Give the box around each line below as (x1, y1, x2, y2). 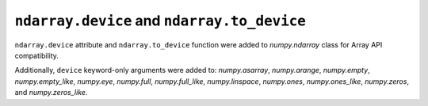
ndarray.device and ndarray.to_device (14, 12, 307, 29)
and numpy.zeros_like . (14, 88, 88, 97)
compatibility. (14, 51, 59, 60)
